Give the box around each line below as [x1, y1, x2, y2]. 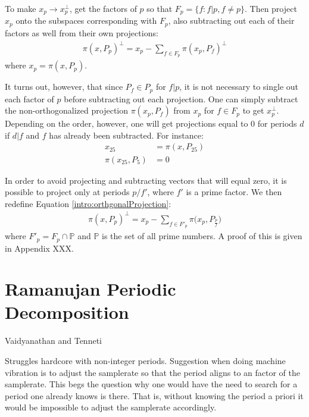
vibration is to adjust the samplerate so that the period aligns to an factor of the [5, 366, 301, 378]
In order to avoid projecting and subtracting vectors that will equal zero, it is [5, 174, 287, 186]
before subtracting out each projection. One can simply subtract [64, 92, 298, 105]
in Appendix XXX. [5, 242, 74, 254]
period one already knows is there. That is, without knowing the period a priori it [5, 389, 304, 402]
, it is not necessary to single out [179, 80, 299, 93]
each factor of [5, 92, 54, 105]
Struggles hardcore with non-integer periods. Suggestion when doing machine [5, 355, 286, 366]
